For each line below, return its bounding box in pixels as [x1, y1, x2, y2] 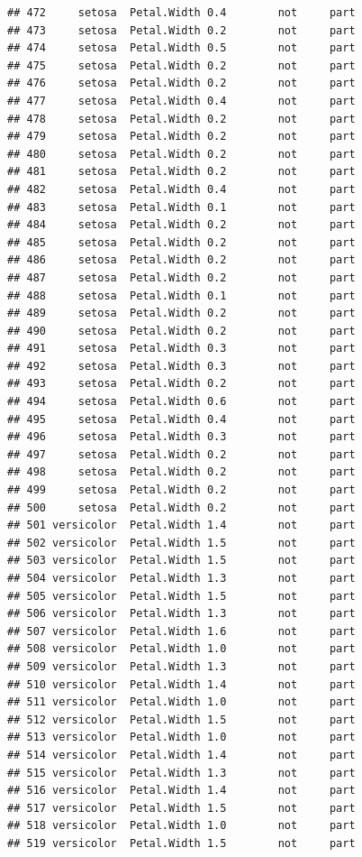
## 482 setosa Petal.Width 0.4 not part [7, 182, 356, 196]
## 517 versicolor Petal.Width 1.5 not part [7, 801, 356, 815]
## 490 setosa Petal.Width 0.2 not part [7, 324, 356, 337]
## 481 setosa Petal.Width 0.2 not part [7, 165, 356, 179]
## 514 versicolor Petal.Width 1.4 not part [7, 748, 356, 761]
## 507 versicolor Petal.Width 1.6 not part [7, 624, 356, 638]
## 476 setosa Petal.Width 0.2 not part [7, 77, 356, 90]
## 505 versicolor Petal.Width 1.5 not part [7, 589, 356, 603]
